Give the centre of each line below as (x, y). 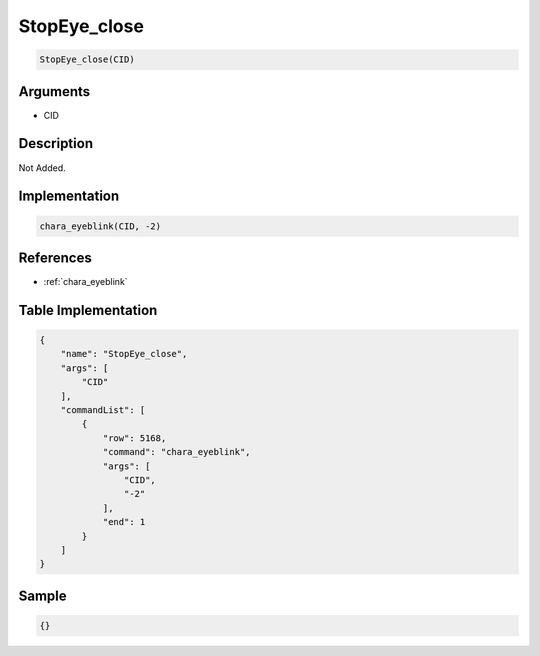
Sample (42, 595)
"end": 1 (124, 522)
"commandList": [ (103, 410)
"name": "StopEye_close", (124, 354)
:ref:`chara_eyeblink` (86, 282)
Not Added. (42, 167)
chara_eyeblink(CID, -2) (100, 226)
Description (56, 143)
